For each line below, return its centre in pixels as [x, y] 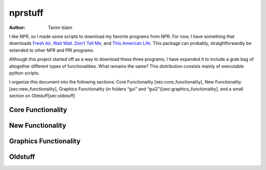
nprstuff [26, 13]
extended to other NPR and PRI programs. [52, 50]
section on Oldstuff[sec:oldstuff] [42, 96]
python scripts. [24, 73]
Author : [17, 28]
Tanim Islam [60, 28]
